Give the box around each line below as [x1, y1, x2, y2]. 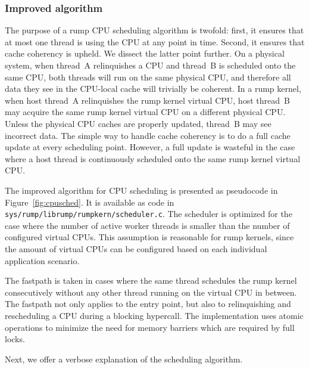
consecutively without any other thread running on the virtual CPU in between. [5, 286, 297, 298]
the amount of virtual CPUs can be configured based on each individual [5, 242, 267, 255]
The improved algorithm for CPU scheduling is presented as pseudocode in [5, 184, 278, 196]
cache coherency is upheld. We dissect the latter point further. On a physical [5, 47, 285, 60]
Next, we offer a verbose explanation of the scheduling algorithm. [5, 352, 243, 365]
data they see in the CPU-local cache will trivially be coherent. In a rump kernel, [5, 82, 301, 95]
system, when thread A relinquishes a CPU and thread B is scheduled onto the [5, 59, 296, 71]
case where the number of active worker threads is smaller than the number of [5, 219, 290, 231]
